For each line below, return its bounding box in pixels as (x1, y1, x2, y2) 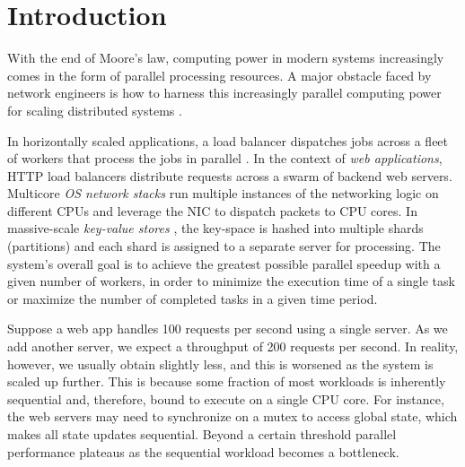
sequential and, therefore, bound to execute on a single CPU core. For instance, (7, 389, 444, 408)
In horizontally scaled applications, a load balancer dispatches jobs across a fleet (7, 131, 449, 150)
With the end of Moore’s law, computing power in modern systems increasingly (7, 48, 444, 67)
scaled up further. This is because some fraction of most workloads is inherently (7, 372, 446, 391)
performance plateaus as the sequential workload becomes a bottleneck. (7, 442, 399, 461)
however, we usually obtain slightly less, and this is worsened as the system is (7, 354, 434, 373)
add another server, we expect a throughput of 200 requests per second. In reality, (7, 337, 459, 356)
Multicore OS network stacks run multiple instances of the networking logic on (7, 184, 439, 203)
